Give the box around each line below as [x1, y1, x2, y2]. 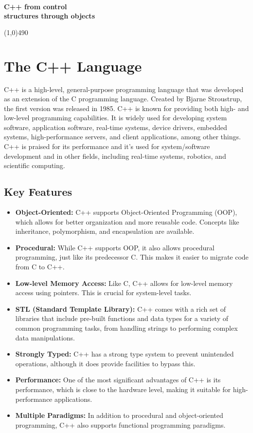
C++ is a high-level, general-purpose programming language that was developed [4, 84, 244, 94]
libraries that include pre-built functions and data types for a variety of [15, 313, 229, 323]
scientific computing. [4, 160, 65, 170]
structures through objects [4, 11, 95, 21]
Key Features [4, 184, 72, 199]
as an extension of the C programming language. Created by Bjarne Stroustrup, [4, 94, 242, 104]
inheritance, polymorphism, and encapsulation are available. [15, 226, 195, 236]
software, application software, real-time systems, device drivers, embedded [4, 122, 227, 132]
